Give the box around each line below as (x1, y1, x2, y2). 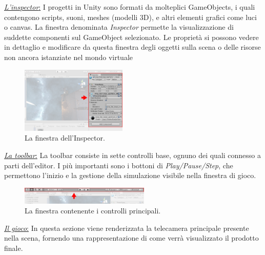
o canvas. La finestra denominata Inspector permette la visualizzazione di (4, 22, 234, 32)
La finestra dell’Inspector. (25, 132, 105, 143)
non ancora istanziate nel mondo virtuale (4, 51, 133, 62)
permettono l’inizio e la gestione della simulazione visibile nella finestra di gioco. (4, 170, 256, 181)
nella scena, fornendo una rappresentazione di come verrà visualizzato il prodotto (4, 232, 259, 243)
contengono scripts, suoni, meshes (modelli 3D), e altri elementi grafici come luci (4, 11, 257, 22)
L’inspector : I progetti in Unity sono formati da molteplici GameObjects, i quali (4, 2, 255, 12)
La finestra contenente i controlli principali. (25, 205, 161, 216)
